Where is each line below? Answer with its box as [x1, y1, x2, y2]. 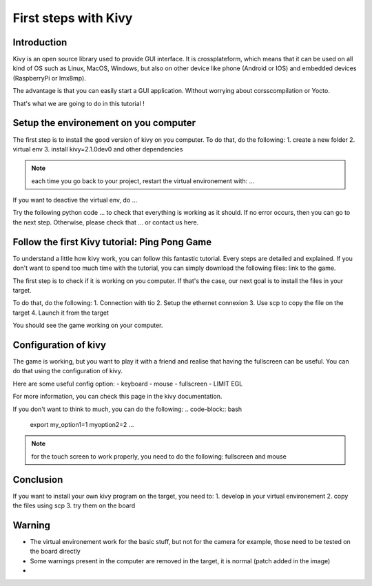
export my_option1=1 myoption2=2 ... [30, 420, 134, 428]
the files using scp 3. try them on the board [12, 501, 136, 510]
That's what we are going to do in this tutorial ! [12, 99, 145, 107]
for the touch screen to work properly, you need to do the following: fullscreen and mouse [31, 452, 287, 461]
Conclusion [12, 474, 63, 485]
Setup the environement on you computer [12, 117, 196, 129]
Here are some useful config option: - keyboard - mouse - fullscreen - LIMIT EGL [12, 379, 243, 388]
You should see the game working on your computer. [12, 321, 163, 330]
